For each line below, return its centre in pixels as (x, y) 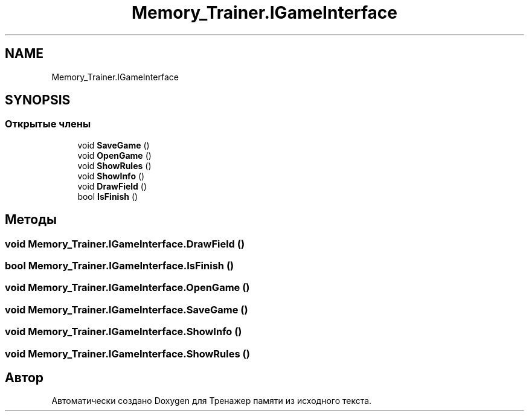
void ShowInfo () (111, 176)
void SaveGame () (114, 145)
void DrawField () (112, 186)
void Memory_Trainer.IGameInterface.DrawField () (125, 244)
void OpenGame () (114, 155)
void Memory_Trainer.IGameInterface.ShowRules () (127, 354)
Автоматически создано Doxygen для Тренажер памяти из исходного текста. (212, 401)
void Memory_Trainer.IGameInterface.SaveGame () (127, 309)
